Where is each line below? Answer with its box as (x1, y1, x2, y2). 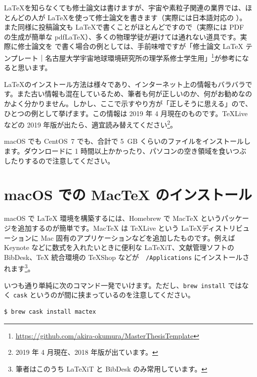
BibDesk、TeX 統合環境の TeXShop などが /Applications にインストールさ (4, 251, 250, 262)
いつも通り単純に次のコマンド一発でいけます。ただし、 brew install (4, 280, 226, 290)
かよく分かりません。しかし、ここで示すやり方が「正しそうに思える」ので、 (4, 98, 252, 108)
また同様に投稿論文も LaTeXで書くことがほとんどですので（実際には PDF (4, 22, 244, 32)
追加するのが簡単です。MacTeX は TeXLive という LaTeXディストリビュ (17, 222, 250, 233)
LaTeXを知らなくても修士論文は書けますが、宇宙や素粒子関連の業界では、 (4, 2, 246, 12)
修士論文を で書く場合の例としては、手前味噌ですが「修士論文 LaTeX (17, 41, 244, 51)
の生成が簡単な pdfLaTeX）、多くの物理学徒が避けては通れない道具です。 (4, 31, 240, 42)
